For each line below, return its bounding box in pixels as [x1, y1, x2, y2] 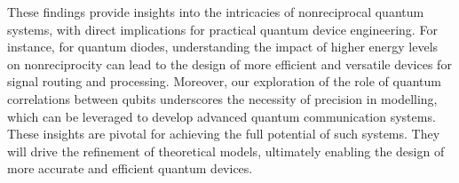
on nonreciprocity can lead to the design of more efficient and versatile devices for [7, 54, 452, 73]
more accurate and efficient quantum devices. [7, 159, 253, 178]
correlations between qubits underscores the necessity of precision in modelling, [7, 89, 438, 107]
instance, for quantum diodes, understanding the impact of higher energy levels [7, 37, 439, 56]
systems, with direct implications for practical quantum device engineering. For [7, 20, 438, 38]
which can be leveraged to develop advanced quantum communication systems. [7, 107, 436, 125]
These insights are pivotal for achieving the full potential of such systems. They [7, 124, 440, 143]
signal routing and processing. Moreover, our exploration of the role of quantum [7, 72, 442, 91]
